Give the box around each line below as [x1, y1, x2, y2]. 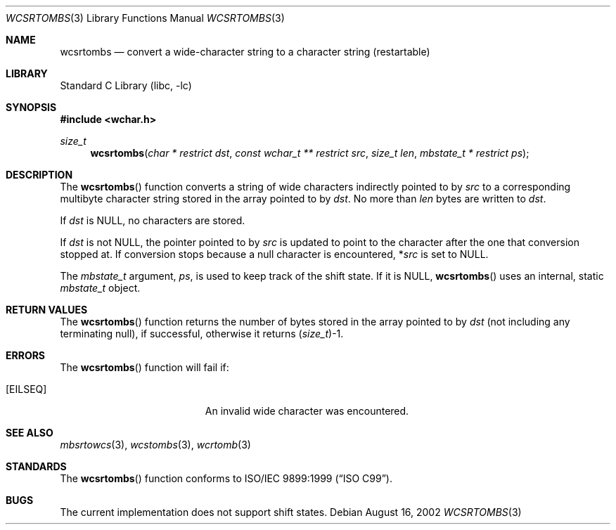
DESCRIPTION [6, 169, 73, 181]
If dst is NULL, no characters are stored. [60, 214, 245, 226]
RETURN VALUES [6, 304, 88, 316]
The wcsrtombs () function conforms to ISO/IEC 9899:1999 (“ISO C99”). [60, 472, 392, 484]
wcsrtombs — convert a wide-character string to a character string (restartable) [60, 46, 430, 58]
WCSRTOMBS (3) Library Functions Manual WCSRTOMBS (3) [6, 12, 285, 24]
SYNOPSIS [6, 101, 57, 113]
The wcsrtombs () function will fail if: [60, 361, 229, 373]
